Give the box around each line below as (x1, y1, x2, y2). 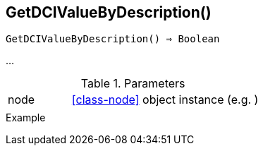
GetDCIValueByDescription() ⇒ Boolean (6, 33, 220, 45)
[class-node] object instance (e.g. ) (71, 92, 259, 107)
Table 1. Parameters (80, 76, 185, 91)
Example (6, 111, 46, 124)
